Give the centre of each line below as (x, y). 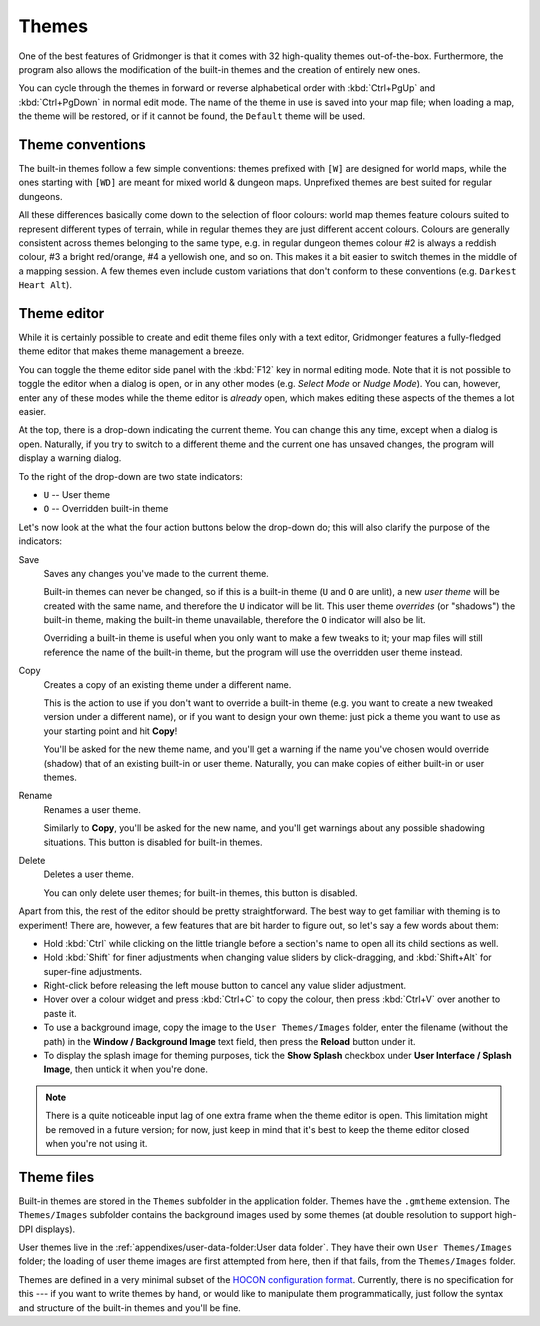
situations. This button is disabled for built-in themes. (153, 842)
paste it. (60, 1013)
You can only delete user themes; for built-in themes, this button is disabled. (201, 892)
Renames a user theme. (92, 809)
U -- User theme (76, 494)
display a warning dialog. (70, 458)
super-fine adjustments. (93, 971)
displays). (55, 1229)
